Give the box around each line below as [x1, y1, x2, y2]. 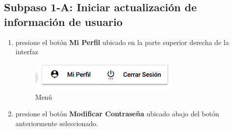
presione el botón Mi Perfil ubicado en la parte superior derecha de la [15, 37, 229, 47]
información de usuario [4, 14, 123, 29]
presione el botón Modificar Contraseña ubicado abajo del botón [15, 108, 219, 118]
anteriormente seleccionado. [15, 118, 98, 128]
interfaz [15, 46, 38, 57]
